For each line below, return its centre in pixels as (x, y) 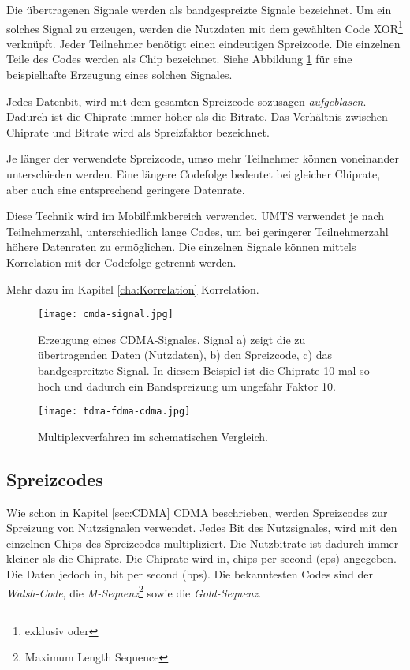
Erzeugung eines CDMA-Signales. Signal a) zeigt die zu (172, 339)
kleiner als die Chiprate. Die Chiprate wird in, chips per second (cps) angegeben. (201, 558)
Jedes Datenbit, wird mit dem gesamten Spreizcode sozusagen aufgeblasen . (186, 101)
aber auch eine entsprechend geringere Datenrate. (126, 189)
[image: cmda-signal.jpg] (106, 314)
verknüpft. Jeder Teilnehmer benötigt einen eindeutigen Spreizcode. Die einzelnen (203, 43)
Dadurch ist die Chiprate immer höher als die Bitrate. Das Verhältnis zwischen (197, 116)
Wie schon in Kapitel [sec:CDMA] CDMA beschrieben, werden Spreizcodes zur (197, 512)
